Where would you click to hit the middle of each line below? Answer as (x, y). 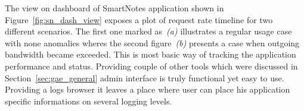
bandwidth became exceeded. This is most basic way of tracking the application (151, 54)
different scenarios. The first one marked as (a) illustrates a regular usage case (148, 31)
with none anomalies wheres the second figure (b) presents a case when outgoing (152, 42)
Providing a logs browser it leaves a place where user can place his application (148, 89)
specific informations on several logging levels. (89, 101)
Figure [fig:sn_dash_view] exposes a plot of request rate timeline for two (139, 19)
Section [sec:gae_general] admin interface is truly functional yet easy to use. (145, 77)
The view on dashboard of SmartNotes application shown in (114, 8)
